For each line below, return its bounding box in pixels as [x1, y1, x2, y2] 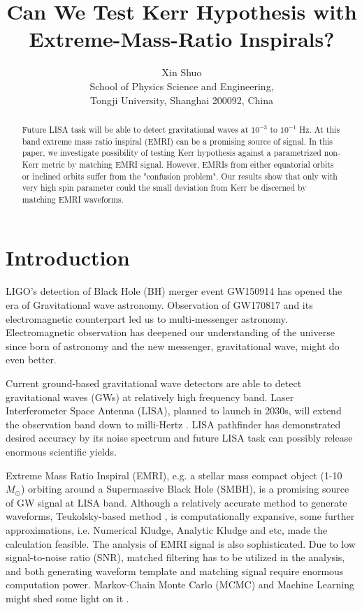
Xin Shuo [161, 65, 202, 80]
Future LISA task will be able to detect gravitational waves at [22, 123, 249, 135]
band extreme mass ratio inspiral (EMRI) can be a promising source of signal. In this [22, 135, 333, 147]
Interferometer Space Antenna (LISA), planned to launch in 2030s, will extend [6, 403, 342, 418]
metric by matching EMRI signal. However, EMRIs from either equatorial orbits [41, 158, 334, 170]
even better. [6, 352, 57, 367]
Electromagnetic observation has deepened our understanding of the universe [6, 325, 335, 340]
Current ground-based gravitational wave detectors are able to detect [6, 375, 302, 390]
